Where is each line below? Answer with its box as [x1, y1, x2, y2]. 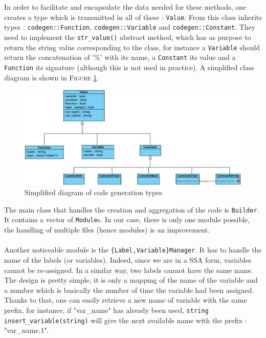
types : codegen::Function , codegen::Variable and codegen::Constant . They [4, 22, 256, 32]
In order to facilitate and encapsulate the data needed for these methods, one [4, 2, 247, 12]
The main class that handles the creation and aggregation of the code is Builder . [4, 204, 259, 215]
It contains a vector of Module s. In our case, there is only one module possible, [4, 214, 250, 225]
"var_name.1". [4, 325, 49, 335]
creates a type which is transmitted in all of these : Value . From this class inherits [4, 11, 262, 22]
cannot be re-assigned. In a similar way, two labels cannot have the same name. [4, 264, 253, 275]
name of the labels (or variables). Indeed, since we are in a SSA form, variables [4, 254, 252, 265]
